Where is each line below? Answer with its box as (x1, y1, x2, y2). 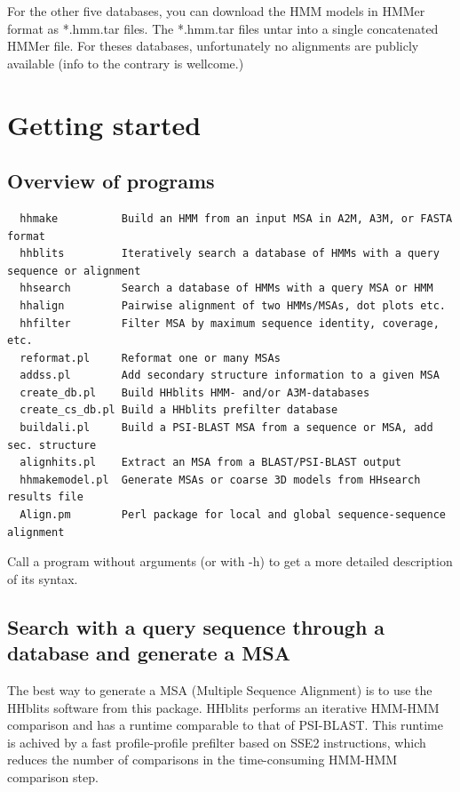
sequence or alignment (7, 264, 141, 277)
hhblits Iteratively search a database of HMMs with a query (20, 247, 440, 260)
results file (7, 491, 83, 504)
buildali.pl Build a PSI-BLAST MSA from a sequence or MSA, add (20, 421, 433, 435)
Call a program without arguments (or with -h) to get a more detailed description (7, 552, 453, 571)
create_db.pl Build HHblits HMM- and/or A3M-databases (20, 386, 370, 399)
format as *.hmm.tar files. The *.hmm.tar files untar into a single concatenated (7, 19, 439, 37)
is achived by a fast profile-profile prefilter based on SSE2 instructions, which (7, 732, 426, 751)
